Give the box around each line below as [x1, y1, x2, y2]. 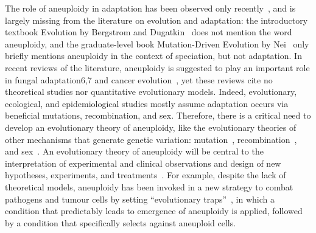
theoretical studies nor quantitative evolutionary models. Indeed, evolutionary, [5, 85, 297, 98]
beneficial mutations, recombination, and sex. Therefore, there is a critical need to [5, 109, 311, 122]
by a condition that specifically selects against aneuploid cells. [5, 216, 236, 229]
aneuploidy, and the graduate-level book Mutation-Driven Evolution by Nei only [5, 37, 309, 50]
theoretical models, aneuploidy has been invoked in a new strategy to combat [5, 180, 293, 193]
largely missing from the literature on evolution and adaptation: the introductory [5, 13, 308, 26]
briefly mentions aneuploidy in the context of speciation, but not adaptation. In [5, 49, 302, 62]
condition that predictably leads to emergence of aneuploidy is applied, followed [5, 204, 303, 217]
